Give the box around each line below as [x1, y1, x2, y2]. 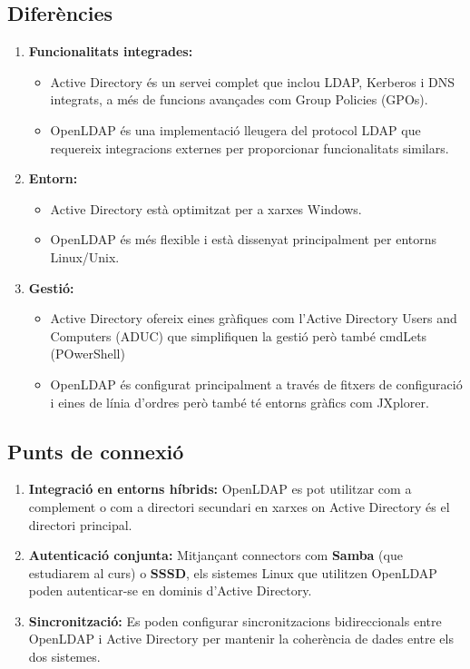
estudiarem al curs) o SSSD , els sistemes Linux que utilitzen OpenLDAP [28, 563, 437, 582]
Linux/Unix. [50, 247, 120, 266]
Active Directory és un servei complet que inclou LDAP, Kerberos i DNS [50, 72, 455, 91]
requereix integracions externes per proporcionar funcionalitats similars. [50, 138, 449, 157]
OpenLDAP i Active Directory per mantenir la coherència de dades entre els [28, 629, 454, 648]
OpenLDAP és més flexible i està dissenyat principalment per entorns [50, 230, 437, 249]
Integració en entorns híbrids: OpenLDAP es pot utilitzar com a [28, 479, 412, 498]
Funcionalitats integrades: [28, 42, 193, 61]
